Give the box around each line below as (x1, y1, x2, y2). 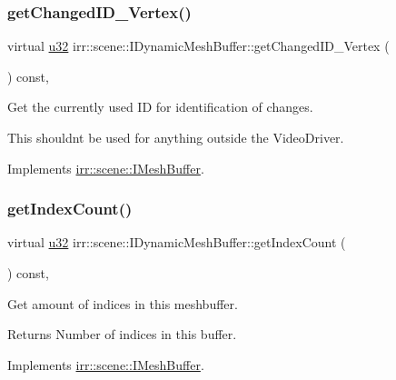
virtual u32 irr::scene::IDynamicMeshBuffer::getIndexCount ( (7, 233, 346, 252)
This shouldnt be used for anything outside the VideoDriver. (7, 128, 344, 146)
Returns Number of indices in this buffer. (7, 325, 237, 344)
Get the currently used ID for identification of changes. (7, 97, 313, 116)
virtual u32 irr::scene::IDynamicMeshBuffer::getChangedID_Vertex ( (7, 36, 390, 55)
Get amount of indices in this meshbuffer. (7, 294, 238, 313)
